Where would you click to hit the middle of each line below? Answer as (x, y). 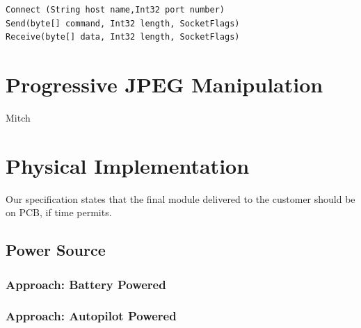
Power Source (56, 250)
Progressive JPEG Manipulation (165, 84)
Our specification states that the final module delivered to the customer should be (180, 198)
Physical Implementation (128, 165)
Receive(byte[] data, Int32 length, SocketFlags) (123, 37)
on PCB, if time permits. (59, 212)
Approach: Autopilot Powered (91, 316)
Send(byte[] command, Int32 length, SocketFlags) (123, 23)
